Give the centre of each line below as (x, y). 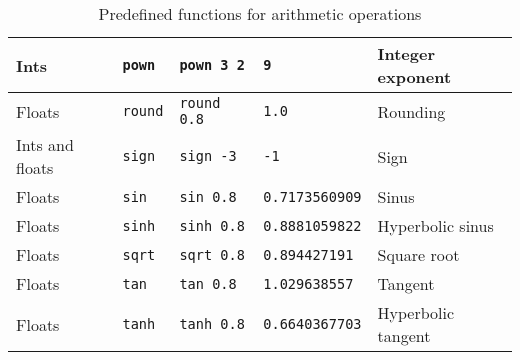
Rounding (411, 111)
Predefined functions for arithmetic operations (260, 13)
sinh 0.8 (212, 225)
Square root (418, 254)
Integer (406, 53)
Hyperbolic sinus (435, 225)
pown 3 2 (212, 65)
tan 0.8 (208, 283)
